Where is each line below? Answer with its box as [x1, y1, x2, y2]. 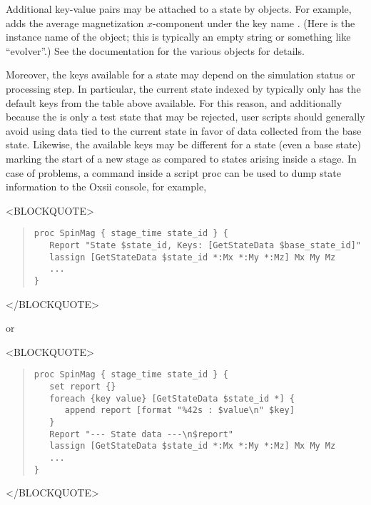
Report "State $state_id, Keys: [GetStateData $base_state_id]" [49, 240, 361, 250]
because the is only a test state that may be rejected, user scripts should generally [6, 109, 365, 124]
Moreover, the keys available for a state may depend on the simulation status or [6, 67, 355, 82]
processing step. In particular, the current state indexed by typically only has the [6, 81, 361, 96]
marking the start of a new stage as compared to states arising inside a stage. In [6, 151, 357, 165]
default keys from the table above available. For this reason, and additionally [6, 95, 342, 110]
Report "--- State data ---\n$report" [49, 429, 233, 439]
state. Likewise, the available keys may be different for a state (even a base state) [6, 137, 362, 152]
